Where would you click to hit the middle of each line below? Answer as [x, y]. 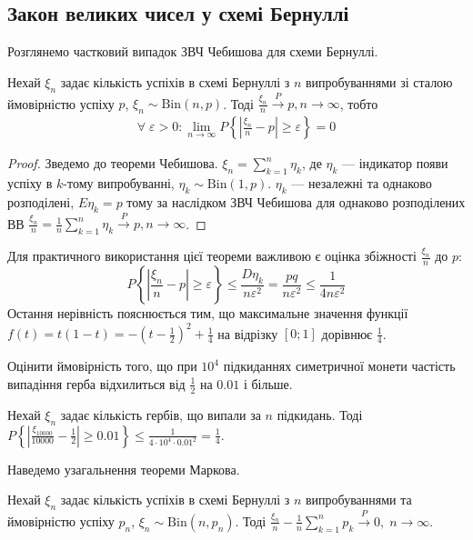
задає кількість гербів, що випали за [161, 414]
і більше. [268, 383]
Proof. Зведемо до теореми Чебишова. [113, 163]
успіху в [30, 183]
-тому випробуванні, [119, 183]
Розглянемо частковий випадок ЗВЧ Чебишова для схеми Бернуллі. [193, 51]
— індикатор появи [395, 163]
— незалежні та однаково [362, 183]
